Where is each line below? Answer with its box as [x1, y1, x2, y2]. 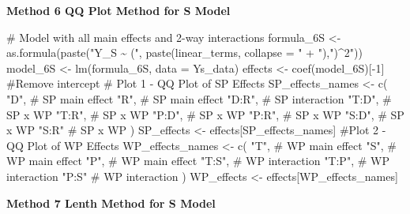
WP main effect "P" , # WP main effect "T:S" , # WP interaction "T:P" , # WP [6, 152, 389, 169]
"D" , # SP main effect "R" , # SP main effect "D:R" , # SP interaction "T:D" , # [6, 90, 392, 107]
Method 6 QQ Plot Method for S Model [6, 2, 231, 18]
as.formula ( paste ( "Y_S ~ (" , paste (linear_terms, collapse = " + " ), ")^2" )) [6, 44, 363, 61]
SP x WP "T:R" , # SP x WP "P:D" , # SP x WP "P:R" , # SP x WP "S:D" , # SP [6, 106, 404, 122]
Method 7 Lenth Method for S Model [6, 194, 216, 211]
